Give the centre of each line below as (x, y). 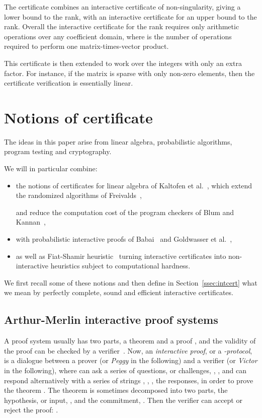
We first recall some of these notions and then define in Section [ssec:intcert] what (131, 282)
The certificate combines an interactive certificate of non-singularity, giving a (122, 7)
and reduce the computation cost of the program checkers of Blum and (125, 212)
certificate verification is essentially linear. (69, 83)
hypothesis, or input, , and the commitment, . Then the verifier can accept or (123, 400)
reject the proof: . (31, 410)
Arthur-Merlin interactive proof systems (111, 320)
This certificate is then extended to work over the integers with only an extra (123, 63)
